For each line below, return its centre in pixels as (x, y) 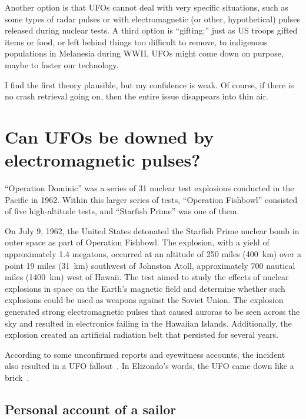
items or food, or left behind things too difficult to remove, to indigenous (136, 41)
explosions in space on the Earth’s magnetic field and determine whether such (145, 288)
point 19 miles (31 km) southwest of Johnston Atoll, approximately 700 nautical (150, 265)
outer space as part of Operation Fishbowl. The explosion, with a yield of (137, 242)
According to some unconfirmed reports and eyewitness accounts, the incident (145, 354)
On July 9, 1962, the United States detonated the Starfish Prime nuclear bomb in (152, 230)
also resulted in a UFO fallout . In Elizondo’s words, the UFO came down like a (149, 366)
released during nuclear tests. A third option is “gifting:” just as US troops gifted (151, 30)
